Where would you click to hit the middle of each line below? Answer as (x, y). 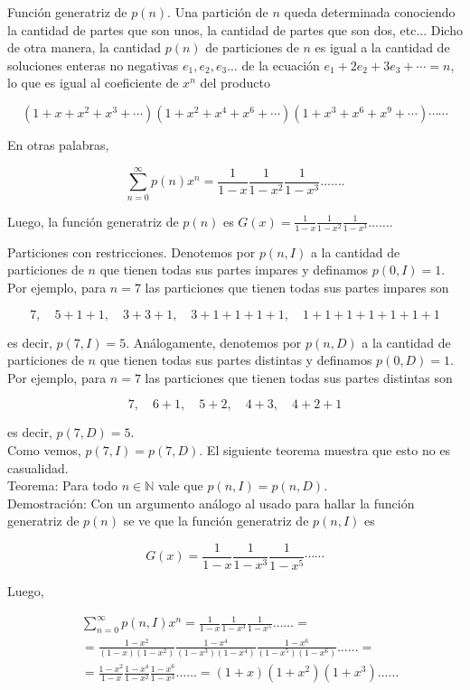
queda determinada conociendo (370, 12)
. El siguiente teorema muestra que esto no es (325, 449)
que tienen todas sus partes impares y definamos (234, 270)
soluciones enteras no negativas (93, 65)
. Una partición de (218, 12)
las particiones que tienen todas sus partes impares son (297, 288)
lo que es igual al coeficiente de (93, 83)
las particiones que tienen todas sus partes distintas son (299, 377)
